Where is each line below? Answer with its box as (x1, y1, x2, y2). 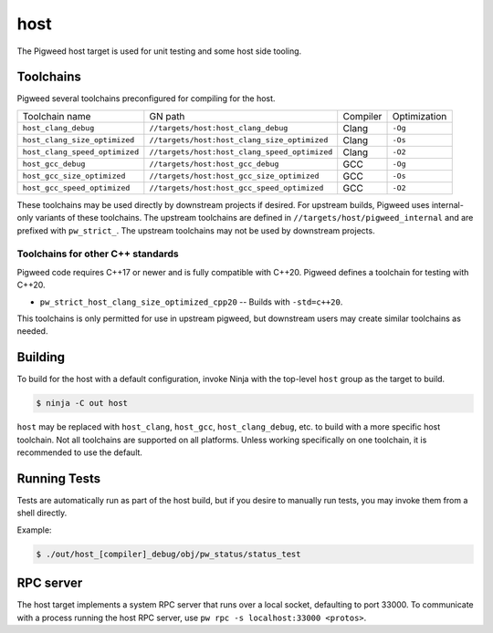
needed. (16, 326, 48, 337)
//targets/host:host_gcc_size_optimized (149, 171, 320, 182)
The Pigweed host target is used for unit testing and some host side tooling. (16, 46, 302, 57)
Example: (16, 524, 52, 535)
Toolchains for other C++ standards (16, 247, 180, 260)
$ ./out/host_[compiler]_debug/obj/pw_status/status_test (36, 548, 301, 559)
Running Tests (16, 471, 100, 486)
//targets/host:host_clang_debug (149, 123, 288, 133)
